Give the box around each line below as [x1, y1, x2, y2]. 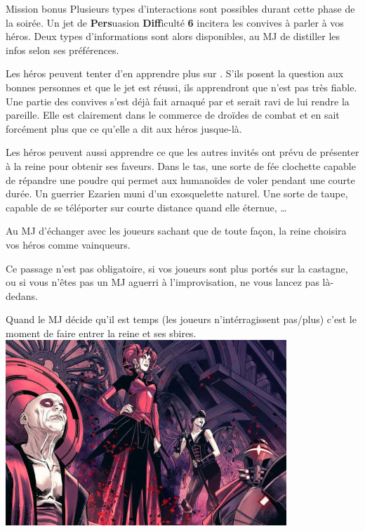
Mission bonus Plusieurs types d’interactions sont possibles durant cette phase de [6, 1, 355, 15]
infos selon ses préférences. [6, 42, 119, 57]
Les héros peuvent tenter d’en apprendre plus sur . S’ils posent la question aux [6, 66, 344, 81]
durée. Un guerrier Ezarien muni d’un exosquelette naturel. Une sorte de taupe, [6, 186, 348, 201]
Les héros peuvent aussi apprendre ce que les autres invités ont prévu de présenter [6, 145, 359, 159]
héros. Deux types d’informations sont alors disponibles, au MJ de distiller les [6, 29, 340, 44]
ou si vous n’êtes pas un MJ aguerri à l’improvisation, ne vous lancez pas [6, 275, 319, 289]
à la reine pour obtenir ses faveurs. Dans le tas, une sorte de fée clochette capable [6, 158, 356, 173]
